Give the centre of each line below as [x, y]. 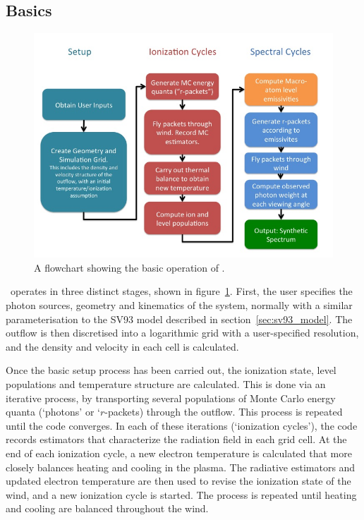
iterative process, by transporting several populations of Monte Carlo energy [171, 398]
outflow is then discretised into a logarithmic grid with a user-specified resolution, [182, 333]
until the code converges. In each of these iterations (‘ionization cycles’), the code [182, 425]
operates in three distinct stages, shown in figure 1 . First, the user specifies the [181, 291]
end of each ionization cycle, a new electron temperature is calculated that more [179, 453]
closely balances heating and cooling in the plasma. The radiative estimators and [181, 467]
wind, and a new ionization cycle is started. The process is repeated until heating [181, 494]
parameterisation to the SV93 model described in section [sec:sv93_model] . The [179, 319]
